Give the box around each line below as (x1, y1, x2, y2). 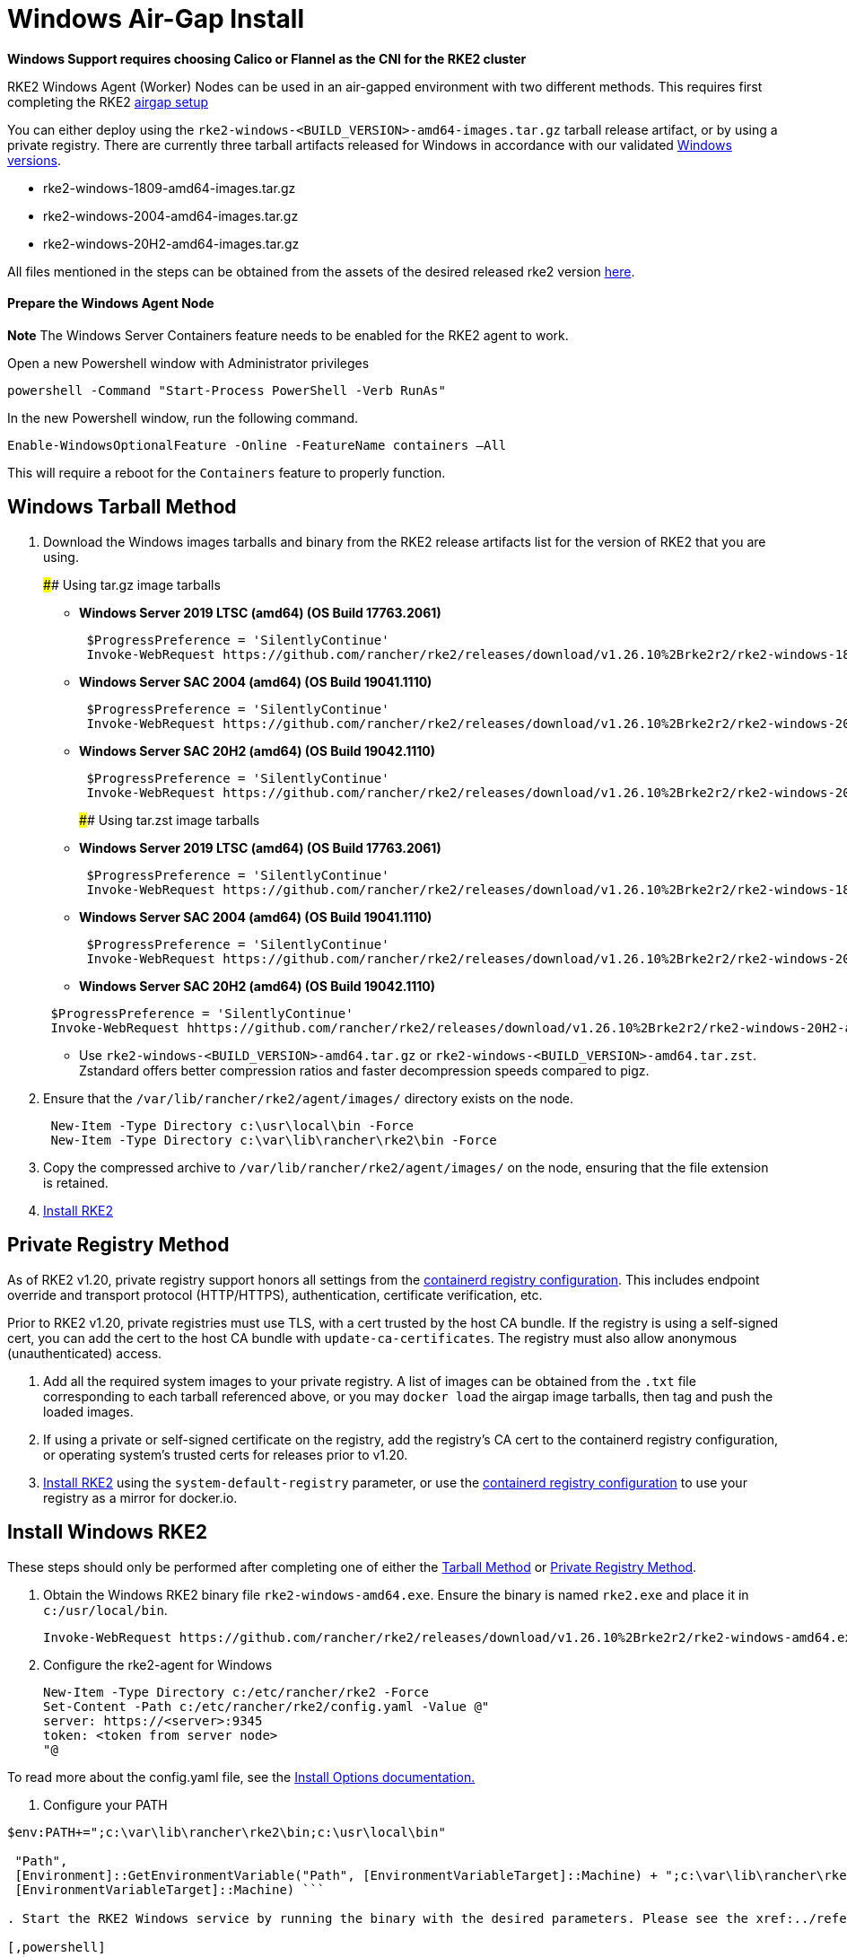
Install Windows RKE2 (7, 1521, 207, 1544)
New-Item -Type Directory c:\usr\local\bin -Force (50, 1118, 415, 1133)
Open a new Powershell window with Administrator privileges (7, 355, 370, 371)
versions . (7, 152, 61, 168)
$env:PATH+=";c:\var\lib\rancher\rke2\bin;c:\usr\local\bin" (7, 1824, 446, 1839)
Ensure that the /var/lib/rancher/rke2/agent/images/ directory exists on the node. (43, 1090, 573, 1106)
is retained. (43, 1174, 109, 1190)
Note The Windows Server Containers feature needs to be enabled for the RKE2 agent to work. (7, 327, 569, 343)
